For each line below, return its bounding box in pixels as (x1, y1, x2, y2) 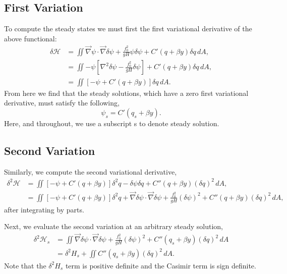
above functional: (4, 33, 57, 43)
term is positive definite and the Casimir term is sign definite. (65, 260, 256, 270)
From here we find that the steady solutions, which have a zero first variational (4, 87, 249, 98)
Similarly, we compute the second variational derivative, (4, 166, 177, 177)
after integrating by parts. (4, 204, 84, 214)
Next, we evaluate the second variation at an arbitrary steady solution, (4, 221, 223, 232)
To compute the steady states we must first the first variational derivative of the (4, 23, 252, 34)
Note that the (4, 260, 46, 270)
